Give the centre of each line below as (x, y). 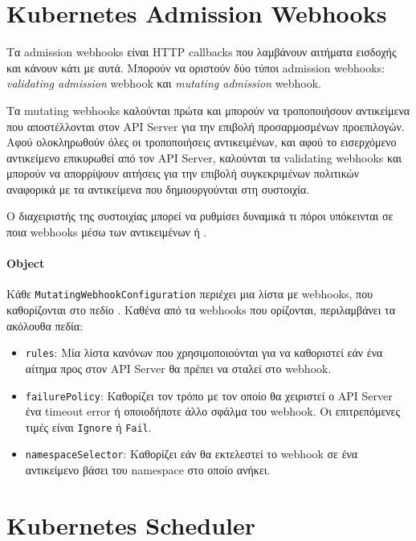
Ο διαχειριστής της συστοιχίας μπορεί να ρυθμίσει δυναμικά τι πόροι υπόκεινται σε (200, 216)
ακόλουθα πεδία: (45, 325)
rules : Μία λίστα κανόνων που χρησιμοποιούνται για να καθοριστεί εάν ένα (204, 352)
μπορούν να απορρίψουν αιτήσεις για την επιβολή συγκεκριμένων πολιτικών (183, 173)
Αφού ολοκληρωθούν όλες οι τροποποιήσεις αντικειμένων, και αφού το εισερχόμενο (202, 142)
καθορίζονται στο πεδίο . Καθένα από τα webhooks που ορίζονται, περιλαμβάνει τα (201, 310)
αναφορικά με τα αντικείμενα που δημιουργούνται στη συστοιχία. (158, 189)
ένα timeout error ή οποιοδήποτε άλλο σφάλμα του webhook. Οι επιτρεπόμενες (213, 411)
